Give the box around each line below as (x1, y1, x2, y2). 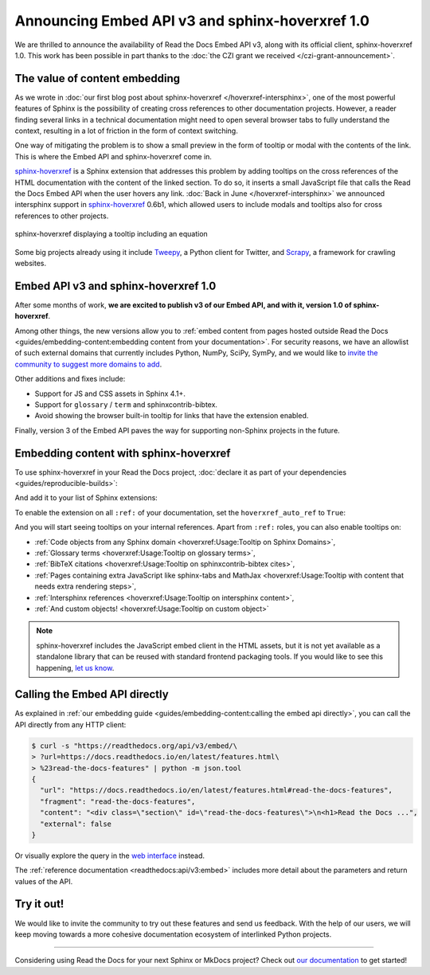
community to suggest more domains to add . (14, 359, 162, 369)
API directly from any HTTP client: (14, 719, 127, 729)
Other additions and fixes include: (14, 374, 126, 384)
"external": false (40, 819, 111, 828)
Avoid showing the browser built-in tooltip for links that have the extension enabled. (34, 411, 309, 421)
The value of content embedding (14, 72, 181, 85)
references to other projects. (14, 211, 109, 221)
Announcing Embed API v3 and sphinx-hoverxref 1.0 (14, 12, 370, 29)
